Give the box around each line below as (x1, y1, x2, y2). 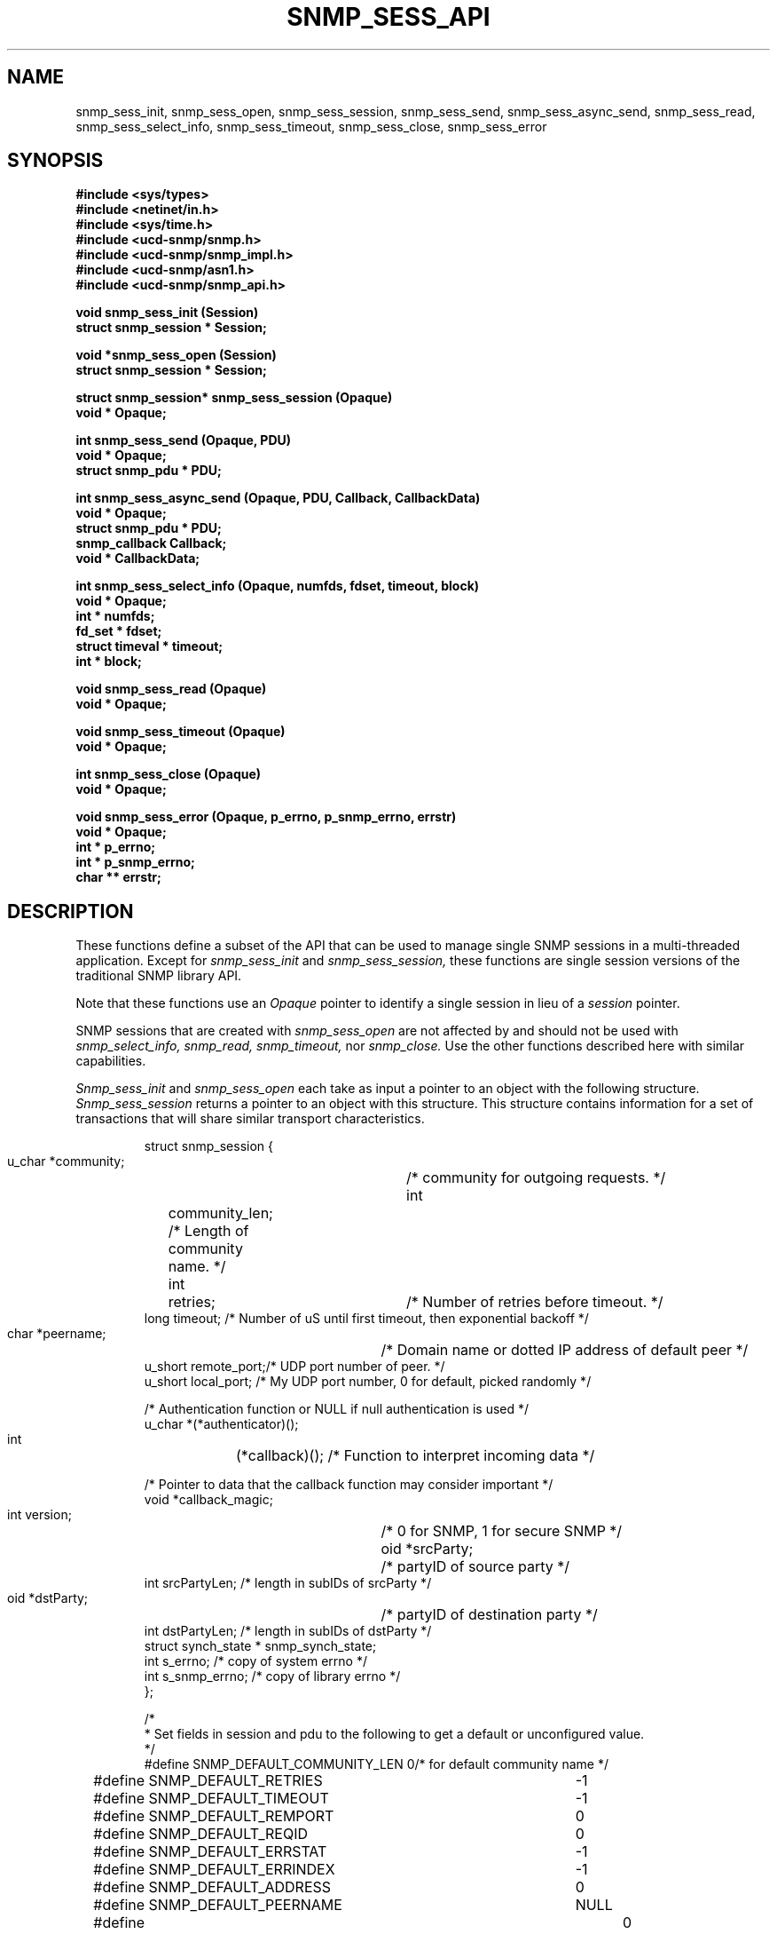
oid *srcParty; (381, 1540, 474, 1558)
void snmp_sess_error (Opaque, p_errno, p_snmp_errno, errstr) (75, 809, 457, 825)
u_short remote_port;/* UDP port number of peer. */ (144, 1359, 445, 1375)
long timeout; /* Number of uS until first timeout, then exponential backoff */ (144, 1311, 589, 1327)
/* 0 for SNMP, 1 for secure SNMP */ (381, 1522, 623, 1541)
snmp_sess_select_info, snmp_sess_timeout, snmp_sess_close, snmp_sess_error (75, 118, 547, 134)
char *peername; (7, 1326, 106, 1342)
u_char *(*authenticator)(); (144, 1416, 299, 1432)
